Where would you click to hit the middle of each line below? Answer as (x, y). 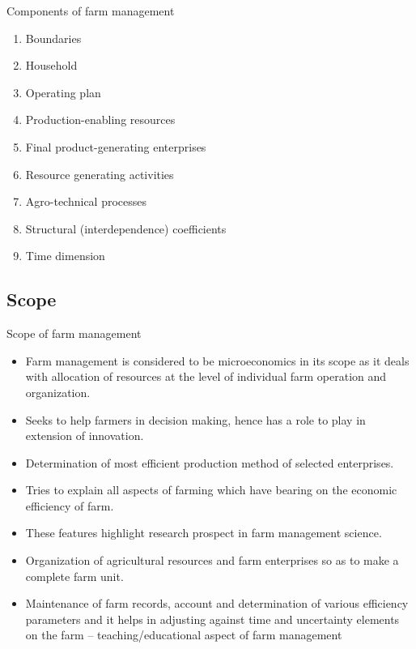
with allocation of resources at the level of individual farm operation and (206, 376)
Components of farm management (91, 11)
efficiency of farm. (70, 505)
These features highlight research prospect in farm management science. (204, 533)
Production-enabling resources (100, 120)
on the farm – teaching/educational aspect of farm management (184, 635)
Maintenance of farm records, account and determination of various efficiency (217, 603)
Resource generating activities (100, 174)
